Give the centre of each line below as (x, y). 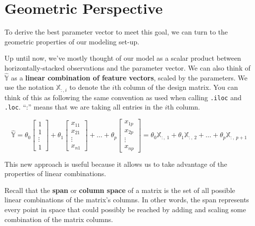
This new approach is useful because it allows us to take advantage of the (116, 164)
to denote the (90, 87)
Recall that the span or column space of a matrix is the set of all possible (120, 190)
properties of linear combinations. (55, 173)
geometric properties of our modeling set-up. (72, 41)
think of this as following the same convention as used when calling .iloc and (123, 97)
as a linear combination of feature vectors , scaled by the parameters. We (129, 77)
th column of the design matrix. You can (176, 87)
